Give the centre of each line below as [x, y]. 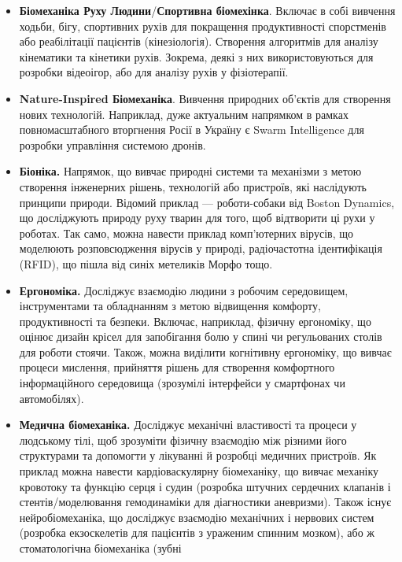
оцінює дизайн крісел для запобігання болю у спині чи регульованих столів [201, 336]
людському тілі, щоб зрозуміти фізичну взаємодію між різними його [183, 440]
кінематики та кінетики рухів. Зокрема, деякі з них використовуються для [196, 56]
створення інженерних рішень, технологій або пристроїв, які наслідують [193, 186]
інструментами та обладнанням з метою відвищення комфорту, [170, 306]
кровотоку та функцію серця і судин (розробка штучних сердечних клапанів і [205, 486]
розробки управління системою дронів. [112, 144]
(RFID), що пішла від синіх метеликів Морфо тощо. [146, 263]
